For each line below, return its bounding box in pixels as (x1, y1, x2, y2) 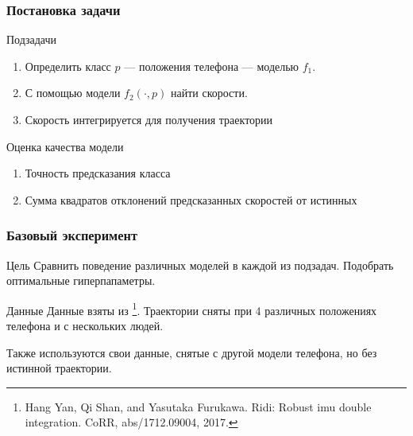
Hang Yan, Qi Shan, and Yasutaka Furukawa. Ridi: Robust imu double (25, 398, 372, 415)
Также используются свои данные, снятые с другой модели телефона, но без (6, 344, 377, 360)
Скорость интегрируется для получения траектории (25, 111, 273, 127)
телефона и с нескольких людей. (6, 317, 164, 334)
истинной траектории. (6, 360, 112, 376)
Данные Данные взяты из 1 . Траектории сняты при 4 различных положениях (6, 299, 377, 318)
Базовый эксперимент (6, 225, 137, 245)
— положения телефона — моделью (124, 57, 299, 74)
